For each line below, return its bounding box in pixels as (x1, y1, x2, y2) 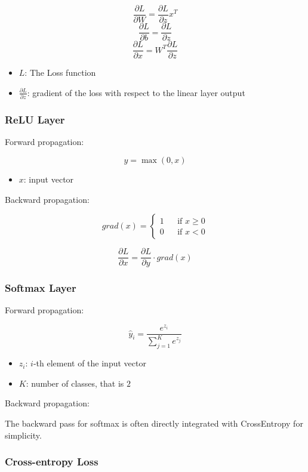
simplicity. (5, 428, 42, 441)
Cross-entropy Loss (5, 454, 98, 469)
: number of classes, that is (26, 377, 124, 389)
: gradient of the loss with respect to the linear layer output (27, 86, 245, 98)
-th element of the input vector (33, 357, 146, 369)
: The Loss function (24, 66, 96, 79)
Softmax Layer (5, 280, 76, 295)
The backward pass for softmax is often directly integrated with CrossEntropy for (5, 417, 303, 430)
